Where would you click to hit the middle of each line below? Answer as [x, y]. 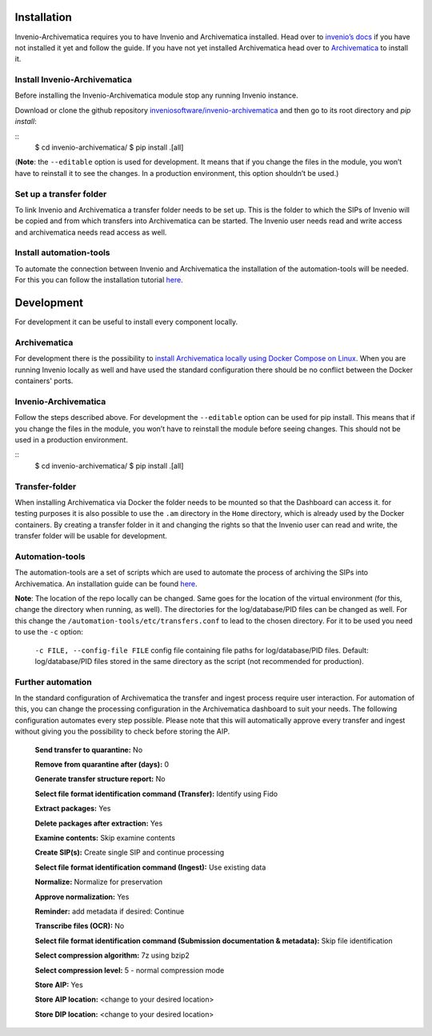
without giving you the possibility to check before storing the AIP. [122, 731]
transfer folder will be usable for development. [91, 536]
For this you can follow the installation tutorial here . [99, 280]
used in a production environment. [71, 439]
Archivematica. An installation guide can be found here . [106, 583]
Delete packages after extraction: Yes [99, 823]
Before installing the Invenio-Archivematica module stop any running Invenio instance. [157, 95]
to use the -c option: [49, 632]
